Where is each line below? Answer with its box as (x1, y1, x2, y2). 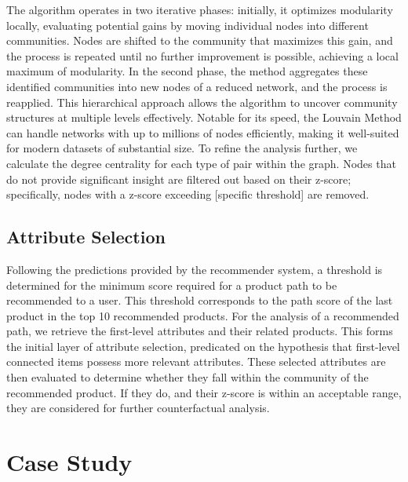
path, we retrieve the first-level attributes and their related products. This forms (6, 323, 393, 339)
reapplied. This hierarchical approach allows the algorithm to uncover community (6, 93, 398, 110)
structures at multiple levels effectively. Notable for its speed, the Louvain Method (6, 109, 402, 126)
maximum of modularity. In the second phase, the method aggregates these (6, 63, 368, 79)
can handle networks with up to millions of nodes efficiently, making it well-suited (6, 124, 399, 141)
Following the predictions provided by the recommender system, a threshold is (6, 261, 383, 277)
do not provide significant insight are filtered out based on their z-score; (6, 170, 352, 187)
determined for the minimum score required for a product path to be (6, 276, 337, 293)
